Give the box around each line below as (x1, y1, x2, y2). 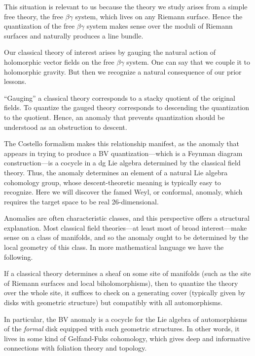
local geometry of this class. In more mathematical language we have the (4, 242, 224, 252)
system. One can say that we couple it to (126, 56, 250, 67)
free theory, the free (4, 11, 63, 21)
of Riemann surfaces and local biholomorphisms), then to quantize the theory (4, 277, 238, 288)
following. (4, 251, 33, 262)
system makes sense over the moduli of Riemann (86, 21, 233, 31)
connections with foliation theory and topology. (4, 343, 147, 353)
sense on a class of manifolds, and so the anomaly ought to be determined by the (4, 232, 249, 242)
